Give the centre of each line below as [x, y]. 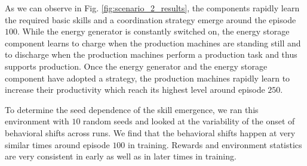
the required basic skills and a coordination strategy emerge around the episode [151, 19]
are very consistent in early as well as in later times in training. [121, 156]
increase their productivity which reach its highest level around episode [135, 90]
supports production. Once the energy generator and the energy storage [136, 66]
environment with [37, 121]
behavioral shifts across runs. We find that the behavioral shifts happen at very [150, 132]
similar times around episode [57, 144]
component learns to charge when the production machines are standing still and [153, 43]
